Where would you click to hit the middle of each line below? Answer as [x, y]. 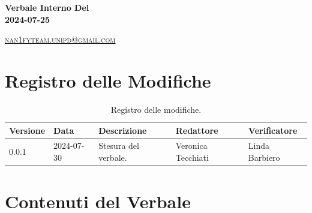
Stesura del [119, 145]
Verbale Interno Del [47, 7]
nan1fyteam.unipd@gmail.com [60, 39]
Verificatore [273, 130]
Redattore [197, 130]
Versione [27, 130]
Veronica [191, 145]
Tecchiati [192, 157]
